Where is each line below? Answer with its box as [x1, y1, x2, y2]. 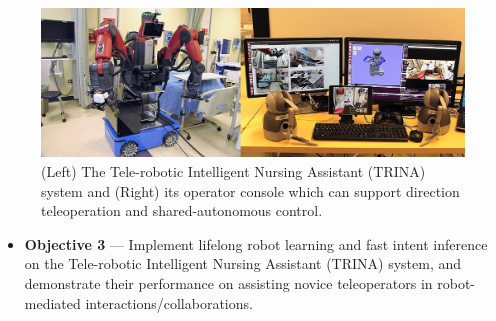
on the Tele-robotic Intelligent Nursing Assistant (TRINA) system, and [24, 253, 462, 274]
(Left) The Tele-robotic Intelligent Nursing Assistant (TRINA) [41, 161, 426, 182]
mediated [24, 292, 81, 313]
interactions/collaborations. [85, 292, 253, 313]
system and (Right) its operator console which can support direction [41, 180, 460, 201]
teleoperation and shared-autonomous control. [41, 200, 323, 221]
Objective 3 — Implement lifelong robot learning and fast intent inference [24, 233, 488, 254]
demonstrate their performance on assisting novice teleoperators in [24, 273, 433, 294]
